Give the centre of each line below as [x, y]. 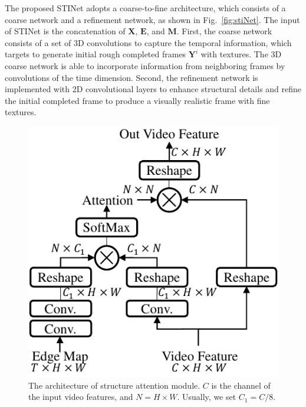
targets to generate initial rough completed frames [96, 54]
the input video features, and [81, 397]
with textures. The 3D [241, 54]
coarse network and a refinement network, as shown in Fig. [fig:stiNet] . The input [152, 19]
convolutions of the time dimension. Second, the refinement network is [131, 77]
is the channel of [241, 385]
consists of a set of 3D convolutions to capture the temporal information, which [148, 42]
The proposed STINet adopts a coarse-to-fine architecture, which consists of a [145, 8]
